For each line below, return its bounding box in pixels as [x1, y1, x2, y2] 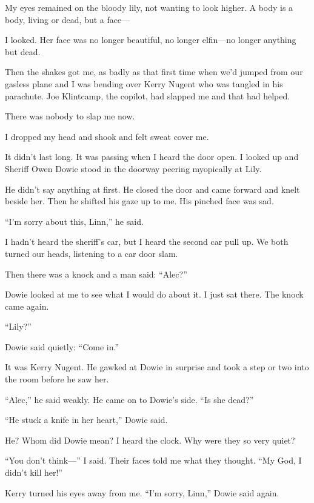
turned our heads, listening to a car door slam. [5, 247, 178, 259]
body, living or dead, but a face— [5, 13, 130, 25]
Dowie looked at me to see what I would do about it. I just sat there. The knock [5, 288, 304, 301]
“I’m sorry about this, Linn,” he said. [5, 215, 144, 227]
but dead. [5, 45, 41, 58]
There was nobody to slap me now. [5, 110, 135, 122]
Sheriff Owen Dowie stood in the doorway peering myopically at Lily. [5, 162, 262, 175]
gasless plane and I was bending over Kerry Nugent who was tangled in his [5, 77, 283, 90]
